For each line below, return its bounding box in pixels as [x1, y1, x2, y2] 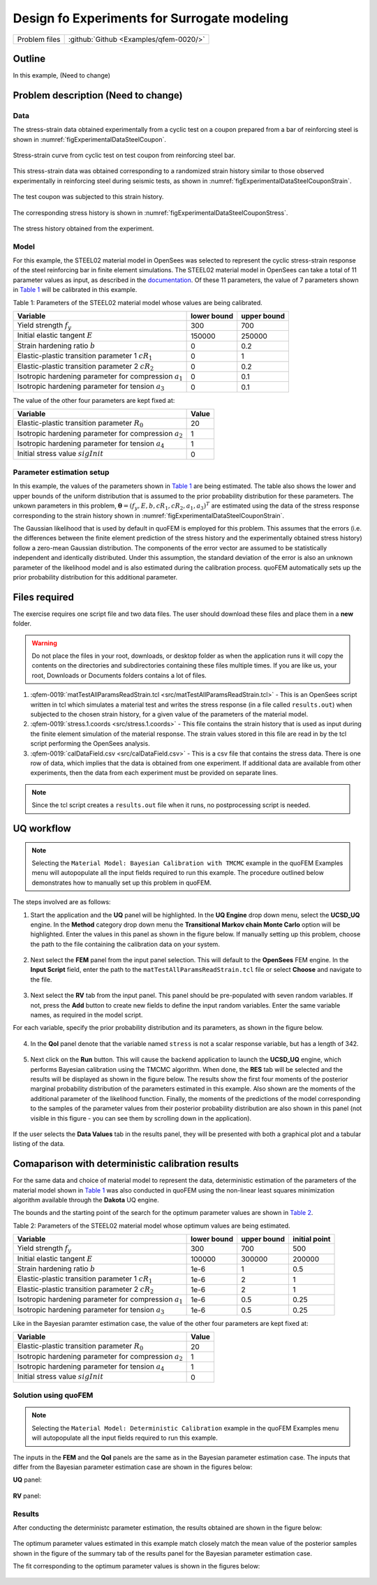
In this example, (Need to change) [13, 71, 111, 80]
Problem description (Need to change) [13, 89, 183, 101]
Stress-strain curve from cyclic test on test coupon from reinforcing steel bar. [13, 151, 236, 159]
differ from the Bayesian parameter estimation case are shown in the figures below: [13, 1463, 253, 1471]
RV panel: [13, 1491, 41, 1500]
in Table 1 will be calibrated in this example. [13, 286, 138, 294]
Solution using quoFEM [13, 1390, 94, 1400]
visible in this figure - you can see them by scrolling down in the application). [30, 1114, 251, 1122]
